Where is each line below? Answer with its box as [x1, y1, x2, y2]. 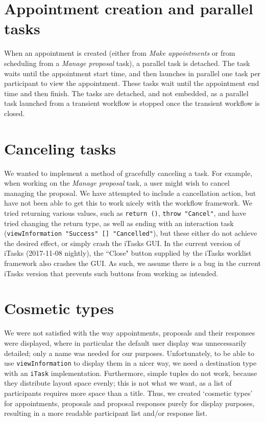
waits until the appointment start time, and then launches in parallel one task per [4, 68, 261, 78]
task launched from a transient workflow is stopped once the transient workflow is [4, 98, 260, 108]
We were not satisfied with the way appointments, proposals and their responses [4, 327, 255, 338]
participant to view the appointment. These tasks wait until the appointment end [4, 78, 259, 88]
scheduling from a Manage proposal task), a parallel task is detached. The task [4, 57, 250, 68]
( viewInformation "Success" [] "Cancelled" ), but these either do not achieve [4, 228, 257, 238]
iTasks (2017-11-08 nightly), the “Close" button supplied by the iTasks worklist [4, 248, 252, 258]
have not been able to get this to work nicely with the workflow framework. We [4, 197, 252, 208]
